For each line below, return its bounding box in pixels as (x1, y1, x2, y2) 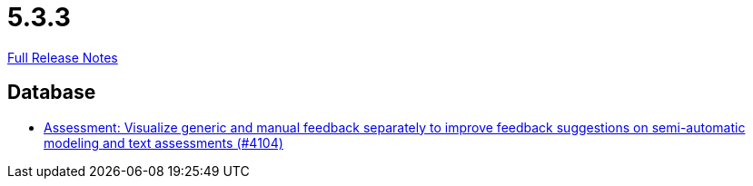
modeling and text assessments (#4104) (44, 134, 283, 151)
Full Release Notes (7, 49, 118, 65)
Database (7, 81, 96, 104)
